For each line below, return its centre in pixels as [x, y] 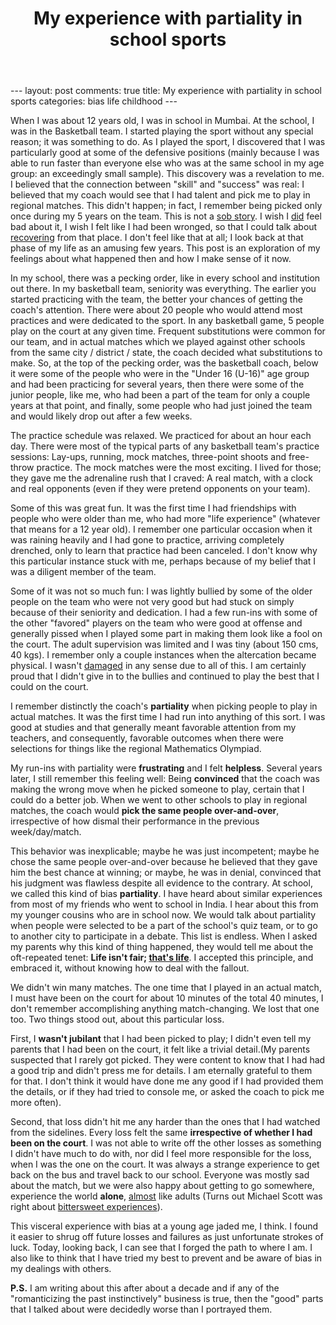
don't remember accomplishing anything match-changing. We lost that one [165, 1009]
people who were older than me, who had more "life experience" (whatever [165, 519]
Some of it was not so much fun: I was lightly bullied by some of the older [161, 591]
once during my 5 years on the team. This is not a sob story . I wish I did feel [166, 216]
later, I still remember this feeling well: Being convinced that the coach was [165, 779]
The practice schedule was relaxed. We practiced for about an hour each [161, 436]
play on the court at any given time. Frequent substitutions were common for [168, 331]
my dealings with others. [61, 1269]
